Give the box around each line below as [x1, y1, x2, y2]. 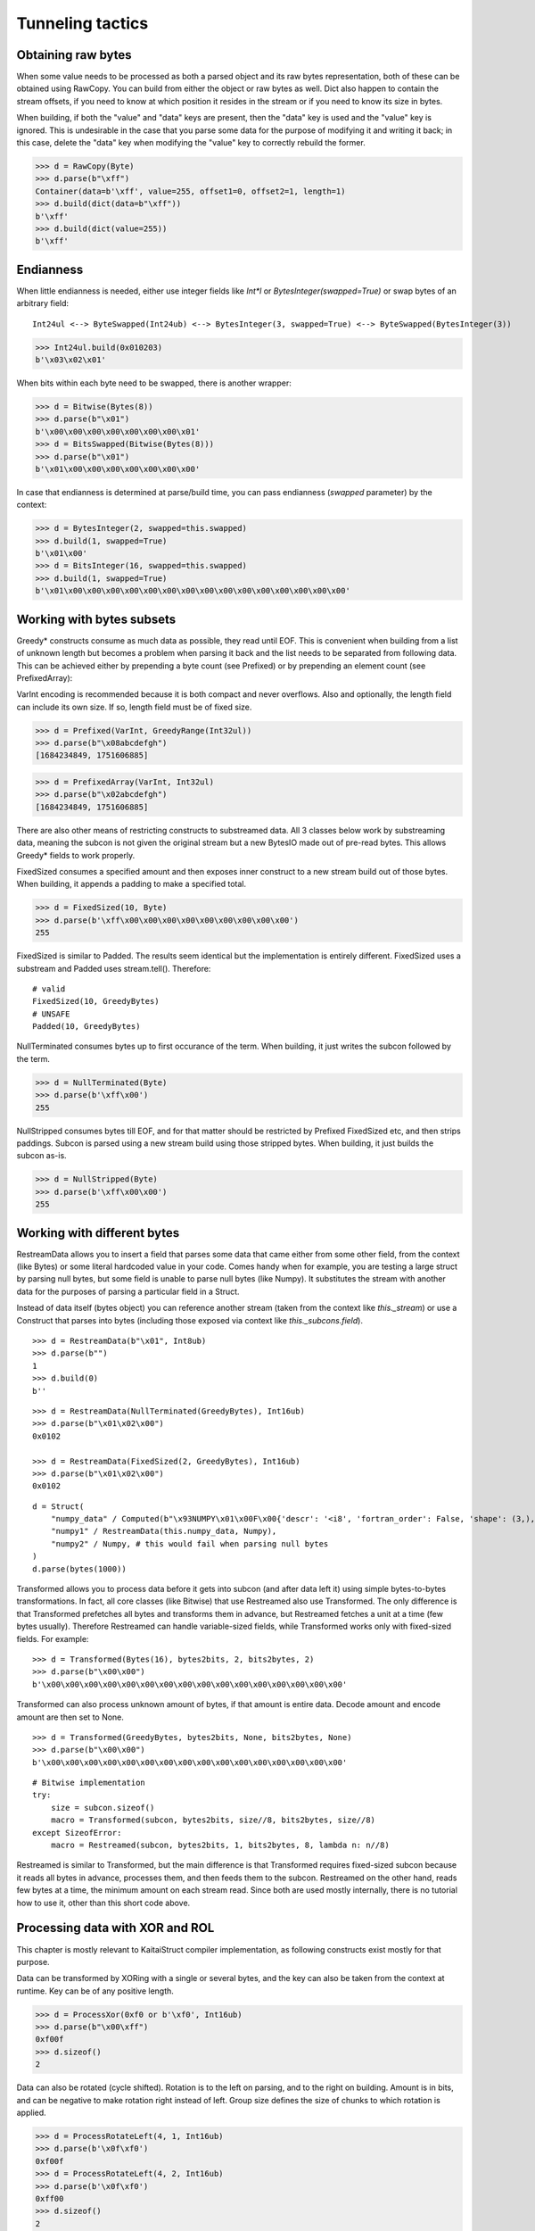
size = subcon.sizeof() [50, 1803, 155, 1812]
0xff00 [35, 2194, 64, 2203]
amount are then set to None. [16, 1712, 125, 1722]
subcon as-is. [16, 1150, 67, 1161]
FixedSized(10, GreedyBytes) [32, 996, 160, 1007]
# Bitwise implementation [32, 1778, 146, 1788]
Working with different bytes [16, 1225, 180, 1240]
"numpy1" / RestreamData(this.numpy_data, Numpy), [50, 1526, 277, 1537]
